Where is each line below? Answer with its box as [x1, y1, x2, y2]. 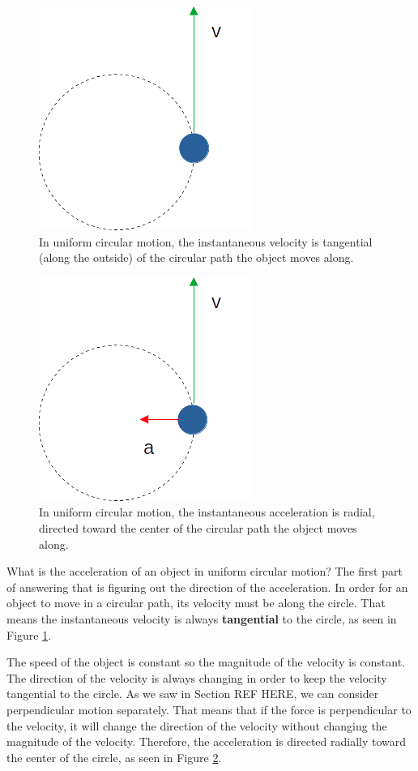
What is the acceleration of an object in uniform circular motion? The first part [6, 563, 403, 580]
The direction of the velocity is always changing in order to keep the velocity [6, 669, 387, 686]
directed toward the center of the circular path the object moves [39, 519, 357, 536]
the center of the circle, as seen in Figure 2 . [6, 748, 222, 765]
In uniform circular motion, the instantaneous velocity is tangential [39, 233, 373, 250]
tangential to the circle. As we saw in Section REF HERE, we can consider [6, 685, 379, 702]
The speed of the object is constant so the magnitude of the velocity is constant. [6, 653, 405, 670]
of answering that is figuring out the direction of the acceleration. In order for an [6, 578, 408, 595]
